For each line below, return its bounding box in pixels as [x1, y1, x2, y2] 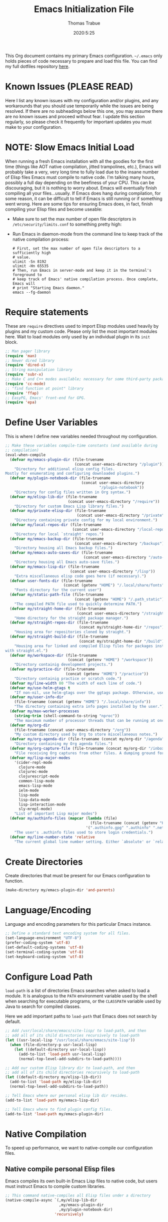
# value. [12, 255, 31, 260]
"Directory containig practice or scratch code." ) [14, 676, 122, 681]
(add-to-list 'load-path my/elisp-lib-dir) [9, 1079, 101, 1085]
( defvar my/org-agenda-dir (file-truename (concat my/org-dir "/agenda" [9, 737, 164, 742]
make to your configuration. [5, 124, 62, 130]
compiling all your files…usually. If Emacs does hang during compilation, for [5, 190, 161, 196]
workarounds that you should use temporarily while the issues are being [5, 103, 154, 109]
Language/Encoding [5, 905, 91, 916]
